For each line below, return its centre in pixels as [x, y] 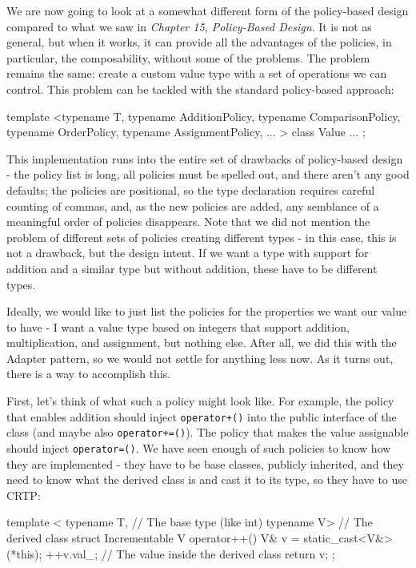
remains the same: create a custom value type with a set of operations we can [197, 73]
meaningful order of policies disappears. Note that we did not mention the [188, 222]
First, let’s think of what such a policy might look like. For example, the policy [200, 401]
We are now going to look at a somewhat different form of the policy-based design [208, 10]
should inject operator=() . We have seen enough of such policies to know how [199, 447]
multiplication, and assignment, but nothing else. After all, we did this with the [202, 342]
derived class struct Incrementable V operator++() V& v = [153, 538]
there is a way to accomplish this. [89, 374]
